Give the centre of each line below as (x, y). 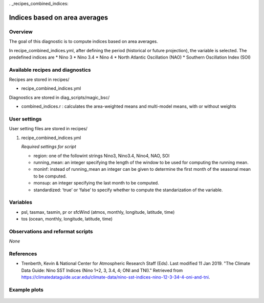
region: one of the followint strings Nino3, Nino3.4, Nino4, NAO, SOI (101, 156)
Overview (21, 32)
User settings (25, 119)
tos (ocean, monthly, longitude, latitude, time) (67, 219)
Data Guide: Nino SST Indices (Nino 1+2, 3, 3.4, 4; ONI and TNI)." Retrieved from (102, 270)
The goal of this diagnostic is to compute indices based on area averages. (84, 41)
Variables (21, 202)
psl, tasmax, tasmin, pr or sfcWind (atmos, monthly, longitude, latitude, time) (98, 212)
